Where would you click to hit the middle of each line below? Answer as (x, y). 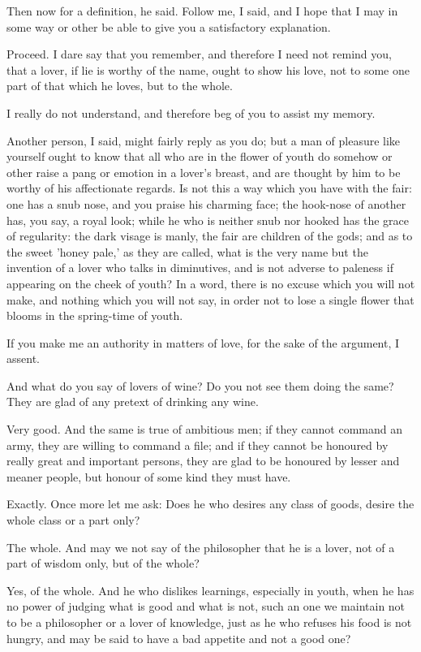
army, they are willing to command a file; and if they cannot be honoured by (198, 445)
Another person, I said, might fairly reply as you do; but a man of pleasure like (204, 140)
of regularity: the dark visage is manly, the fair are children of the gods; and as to (210, 236)
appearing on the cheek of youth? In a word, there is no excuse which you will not (211, 283)
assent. (23, 358)
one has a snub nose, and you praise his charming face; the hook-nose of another (206, 203)
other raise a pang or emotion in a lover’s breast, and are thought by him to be (204, 172)
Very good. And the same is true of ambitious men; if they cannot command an (204, 429)
